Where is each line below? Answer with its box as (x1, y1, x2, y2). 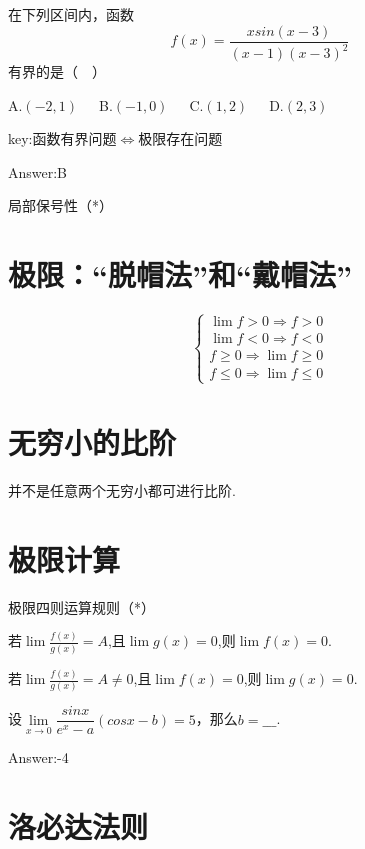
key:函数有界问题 (8, 128, 117, 149)
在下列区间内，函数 (8, 4, 134, 24)
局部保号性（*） (8, 195, 113, 216)
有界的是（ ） (8, 61, 106, 81)
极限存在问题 (138, 128, 223, 149)
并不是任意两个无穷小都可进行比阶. (8, 479, 236, 500)
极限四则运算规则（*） (8, 596, 155, 617)
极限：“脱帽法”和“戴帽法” (8, 254, 352, 295)
